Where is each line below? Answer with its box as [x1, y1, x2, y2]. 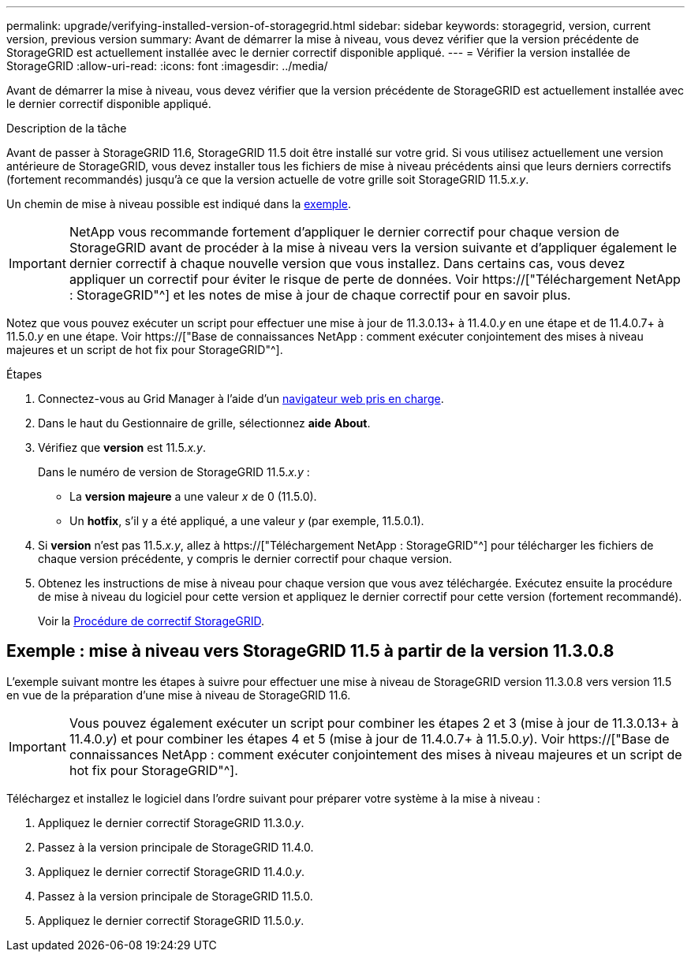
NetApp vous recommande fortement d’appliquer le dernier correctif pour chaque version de [69, 224, 620, 240]
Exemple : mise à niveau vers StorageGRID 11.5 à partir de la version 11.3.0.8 [6, 641, 614, 662]
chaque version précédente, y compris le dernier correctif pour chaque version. [38, 552, 453, 565]
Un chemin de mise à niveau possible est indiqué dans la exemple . [6, 197, 352, 211]
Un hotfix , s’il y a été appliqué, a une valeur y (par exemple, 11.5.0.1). [69, 514, 424, 527]
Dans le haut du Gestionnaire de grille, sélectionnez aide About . [38, 416, 371, 430]
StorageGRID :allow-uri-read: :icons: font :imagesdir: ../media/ [6, 59, 328, 73]
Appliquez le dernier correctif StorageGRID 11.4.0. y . [38, 864, 305, 878]
